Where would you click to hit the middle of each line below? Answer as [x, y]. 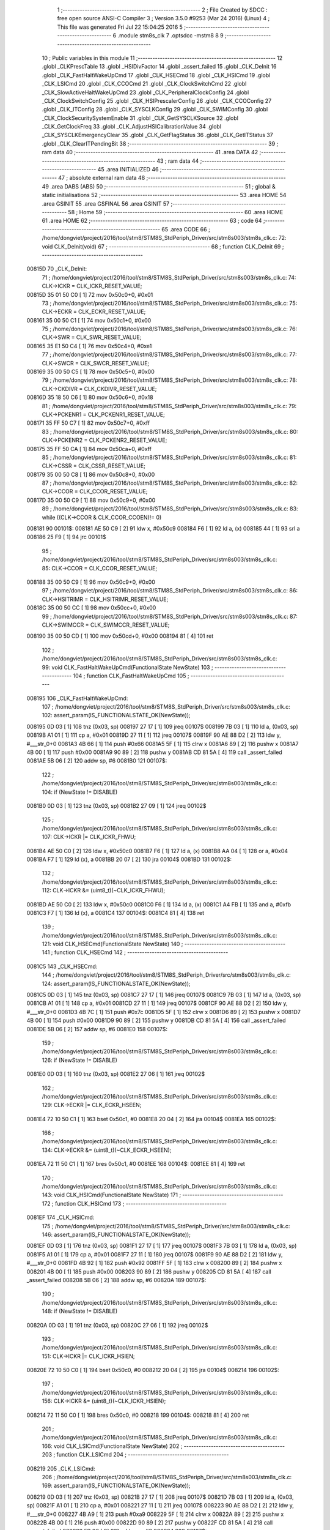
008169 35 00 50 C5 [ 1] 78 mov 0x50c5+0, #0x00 [91, 372]
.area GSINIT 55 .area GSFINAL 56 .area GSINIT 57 [106, 203]
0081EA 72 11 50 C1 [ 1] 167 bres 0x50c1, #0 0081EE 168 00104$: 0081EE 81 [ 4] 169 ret [136, 1164]
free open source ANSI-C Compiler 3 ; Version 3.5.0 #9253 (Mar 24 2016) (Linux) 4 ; [163, 18]
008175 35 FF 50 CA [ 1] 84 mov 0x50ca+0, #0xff [89, 449]
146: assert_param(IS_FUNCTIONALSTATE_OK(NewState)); [116, 1234]
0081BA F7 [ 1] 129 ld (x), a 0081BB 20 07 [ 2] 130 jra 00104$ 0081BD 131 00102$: [129, 859]
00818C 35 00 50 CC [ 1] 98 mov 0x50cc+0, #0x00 [91, 608]
